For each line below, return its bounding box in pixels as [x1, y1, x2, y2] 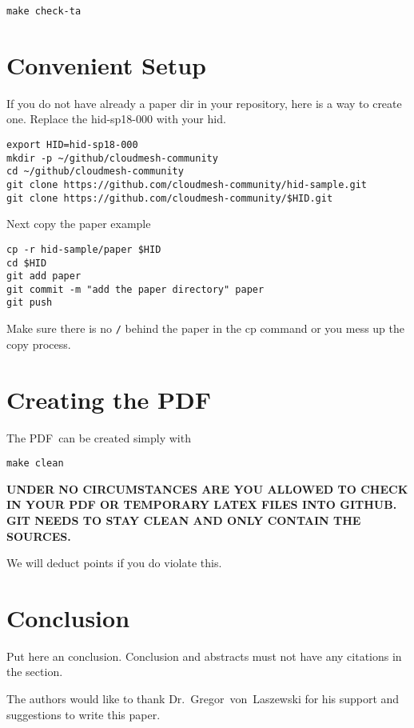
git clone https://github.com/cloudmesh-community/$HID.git [6, 192, 333, 204]
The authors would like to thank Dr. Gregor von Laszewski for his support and [6, 690, 400, 707]
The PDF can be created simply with [6, 429, 191, 446]
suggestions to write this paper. [6, 706, 161, 722]
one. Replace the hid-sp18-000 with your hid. [6, 110, 226, 127]
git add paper [6, 270, 82, 282]
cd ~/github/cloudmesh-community [6, 166, 184, 178]
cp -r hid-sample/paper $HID [6, 243, 161, 255]
